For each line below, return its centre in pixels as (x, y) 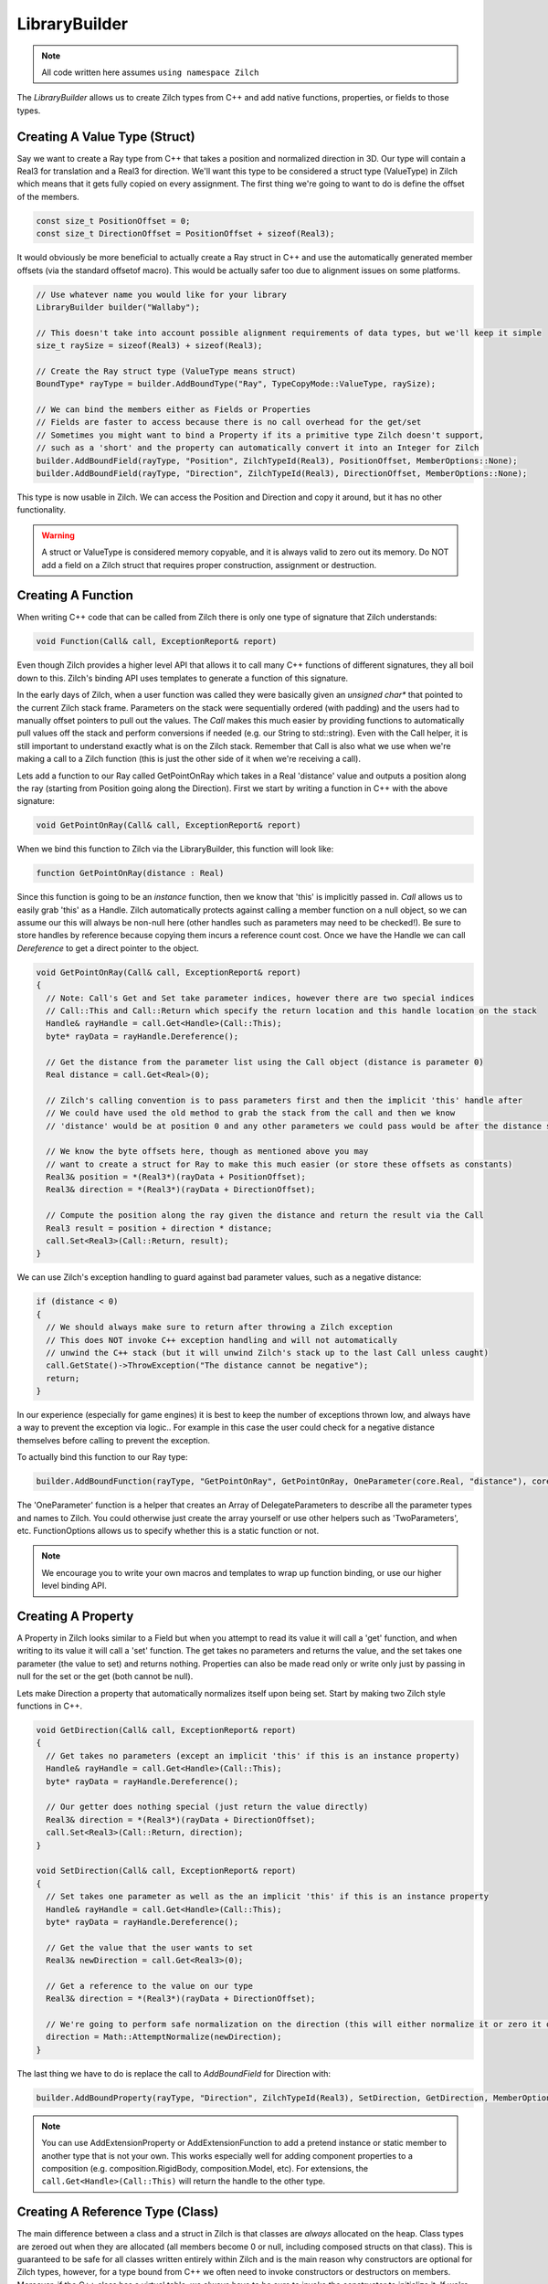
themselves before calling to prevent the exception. (113, 1440)
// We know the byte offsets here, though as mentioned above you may (207, 1152)
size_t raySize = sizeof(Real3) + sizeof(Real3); (149, 346)
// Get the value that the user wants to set (149, 1947)
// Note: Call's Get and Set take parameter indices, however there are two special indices (260, 998)
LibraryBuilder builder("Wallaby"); (118, 307)
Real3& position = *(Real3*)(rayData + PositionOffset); (176, 1177)
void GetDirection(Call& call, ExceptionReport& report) (166, 1730)
